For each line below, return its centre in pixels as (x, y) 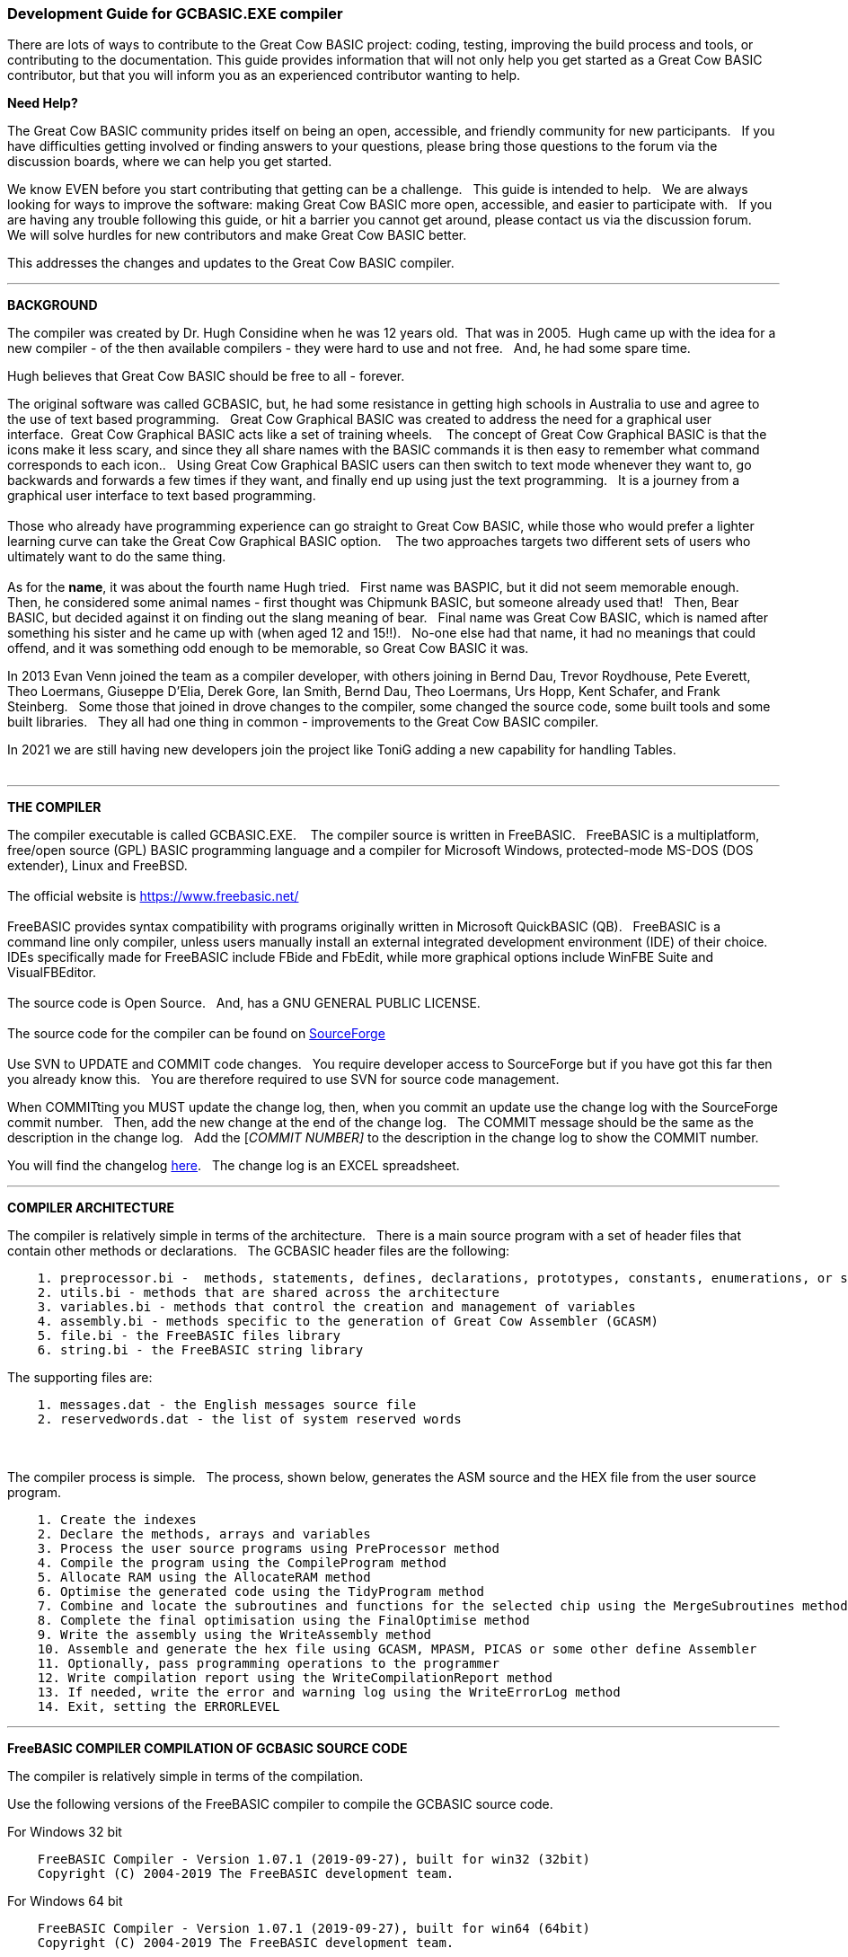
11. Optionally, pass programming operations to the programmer (268, 1664)
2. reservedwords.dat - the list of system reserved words (249, 1419)
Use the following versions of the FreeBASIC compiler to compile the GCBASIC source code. (280, 1804)
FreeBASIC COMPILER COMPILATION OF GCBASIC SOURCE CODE (208, 1749)
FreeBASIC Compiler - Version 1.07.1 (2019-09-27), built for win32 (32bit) (314, 1860)
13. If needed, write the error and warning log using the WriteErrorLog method (329, 1693)
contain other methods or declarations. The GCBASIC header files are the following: (258, 1251)
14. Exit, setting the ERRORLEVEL (159, 1707)
